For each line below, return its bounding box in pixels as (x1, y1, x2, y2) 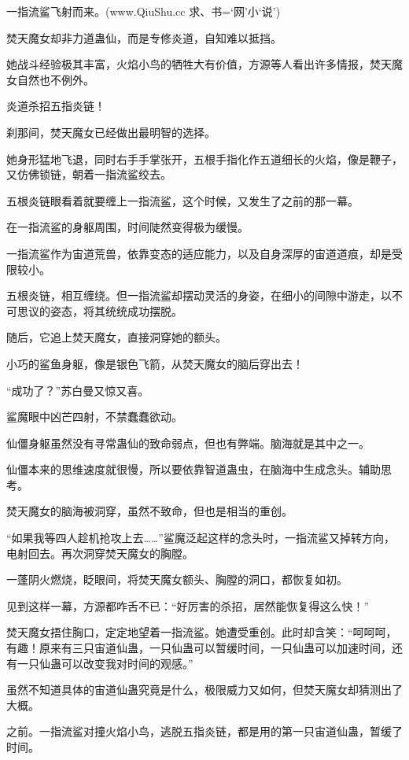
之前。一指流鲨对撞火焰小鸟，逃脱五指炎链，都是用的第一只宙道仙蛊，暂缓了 (6, 723, 403, 740)
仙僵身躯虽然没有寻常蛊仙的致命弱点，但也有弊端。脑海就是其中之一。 (6, 434, 370, 451)
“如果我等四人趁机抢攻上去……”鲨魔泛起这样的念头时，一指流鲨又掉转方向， (6, 529, 395, 546)
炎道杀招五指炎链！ (6, 98, 105, 114)
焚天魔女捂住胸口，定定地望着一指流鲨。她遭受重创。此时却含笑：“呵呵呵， (6, 624, 397, 640)
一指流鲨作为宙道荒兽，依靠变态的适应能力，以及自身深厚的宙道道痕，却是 (6, 245, 392, 261)
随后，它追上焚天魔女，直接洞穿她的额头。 (6, 329, 227, 345)
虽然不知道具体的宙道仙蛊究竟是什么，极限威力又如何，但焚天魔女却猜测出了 (6, 681, 403, 698)
